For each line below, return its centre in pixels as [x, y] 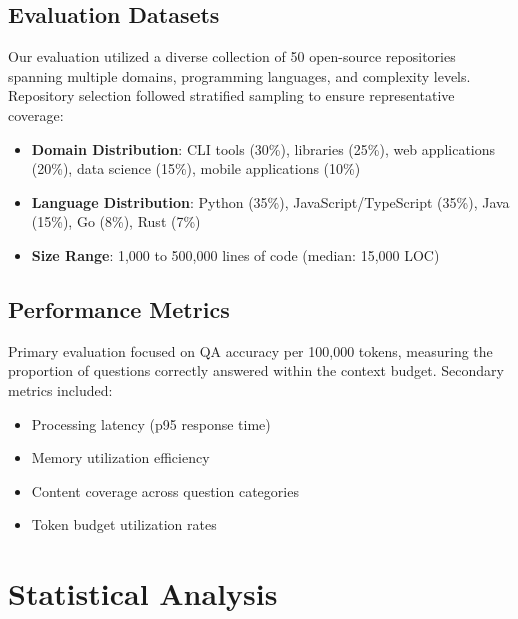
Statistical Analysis [143, 593]
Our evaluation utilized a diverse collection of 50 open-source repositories [232, 56]
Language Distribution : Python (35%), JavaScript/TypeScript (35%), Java [270, 201]
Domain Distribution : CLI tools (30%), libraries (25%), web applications [263, 148]
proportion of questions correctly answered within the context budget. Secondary [256, 370]
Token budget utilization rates [124, 524]
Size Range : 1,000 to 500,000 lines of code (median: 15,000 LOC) [235, 254]
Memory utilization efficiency [120, 457]
